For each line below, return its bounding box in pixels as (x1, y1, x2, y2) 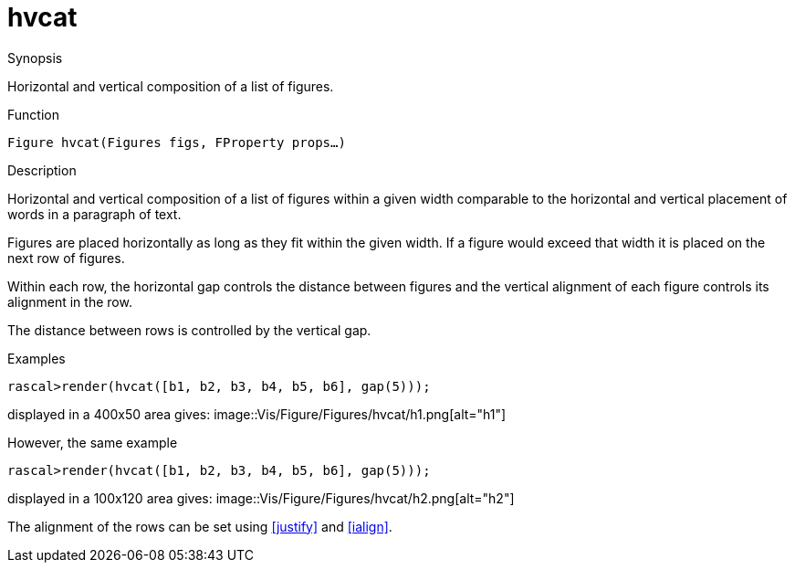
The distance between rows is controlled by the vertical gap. (7, 322, 371, 338)
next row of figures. (7, 249, 125, 266)
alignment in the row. (7, 293, 132, 310)
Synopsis (7, 49, 63, 66)
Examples (7, 350, 66, 366)
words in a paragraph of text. (7, 206, 182, 222)
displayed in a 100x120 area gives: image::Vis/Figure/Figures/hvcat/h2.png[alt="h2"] (7, 490, 515, 506)
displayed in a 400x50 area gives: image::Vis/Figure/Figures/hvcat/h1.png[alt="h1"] (7, 406, 507, 422)
